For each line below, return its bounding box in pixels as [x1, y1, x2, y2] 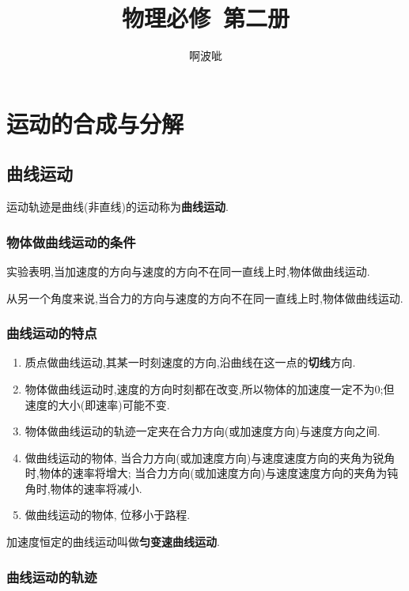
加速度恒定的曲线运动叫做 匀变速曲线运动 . [6, 533, 220, 550]
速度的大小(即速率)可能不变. [25, 396, 170, 412]
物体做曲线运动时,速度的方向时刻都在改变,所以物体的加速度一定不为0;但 [25, 380, 395, 397]
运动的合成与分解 [6, 107, 184, 139]
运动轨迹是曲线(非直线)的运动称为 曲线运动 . [6, 198, 229, 215]
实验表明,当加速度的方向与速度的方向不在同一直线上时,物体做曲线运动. [6, 262, 370, 279]
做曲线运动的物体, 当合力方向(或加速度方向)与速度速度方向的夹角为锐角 [25, 449, 396, 465]
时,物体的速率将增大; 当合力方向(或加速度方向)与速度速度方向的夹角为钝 [25, 465, 399, 481]
